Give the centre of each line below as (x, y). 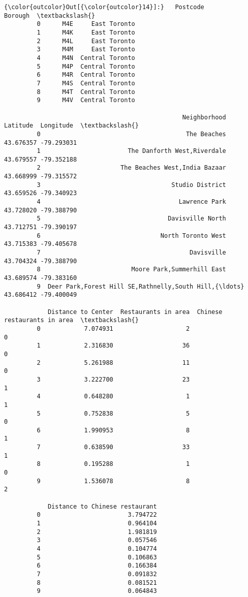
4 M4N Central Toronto (86, 58)
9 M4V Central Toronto (86, 100)
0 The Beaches (131, 134)
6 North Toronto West (131, 235)
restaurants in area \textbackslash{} (71, 320)
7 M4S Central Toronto (86, 83)
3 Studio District (131, 185)
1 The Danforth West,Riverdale (131, 151)
